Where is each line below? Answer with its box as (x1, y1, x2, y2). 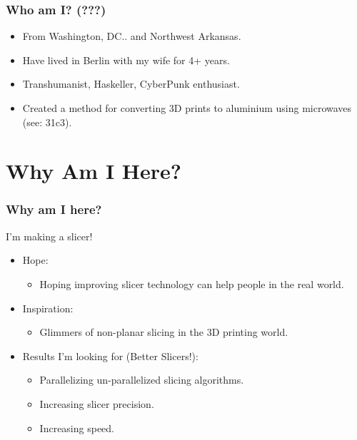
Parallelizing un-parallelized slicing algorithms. (39, 372, 244, 387)
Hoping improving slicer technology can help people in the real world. (39, 276, 344, 291)
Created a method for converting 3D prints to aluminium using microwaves (22, 101, 352, 115)
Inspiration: (22, 300, 74, 315)
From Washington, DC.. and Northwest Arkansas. (22, 29, 241, 44)
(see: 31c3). (22, 114, 72, 129)
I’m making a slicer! (6, 228, 93, 243)
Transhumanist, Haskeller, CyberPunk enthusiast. (22, 76, 240, 91)
